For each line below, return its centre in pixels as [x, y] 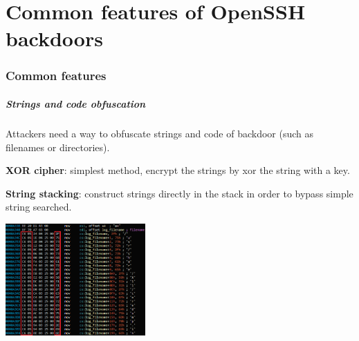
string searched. [39, 207]
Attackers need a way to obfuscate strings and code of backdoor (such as [160, 133]
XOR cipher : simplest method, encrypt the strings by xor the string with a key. [178, 170]
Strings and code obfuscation [76, 104]
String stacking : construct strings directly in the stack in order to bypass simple [179, 193]
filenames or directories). [58, 147]
